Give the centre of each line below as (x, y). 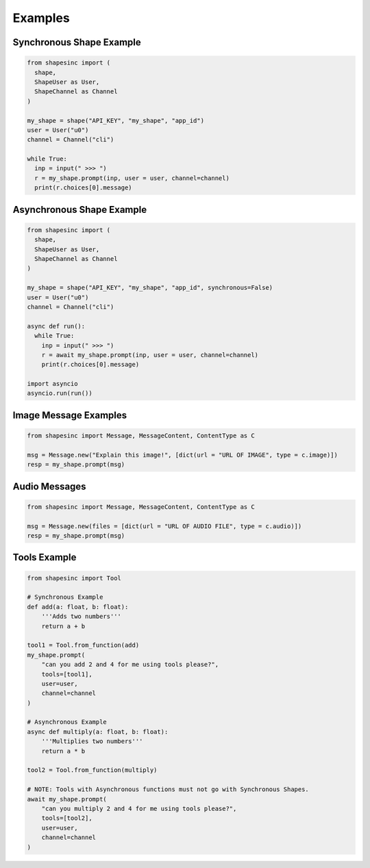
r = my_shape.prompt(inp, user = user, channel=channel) (132, 178)
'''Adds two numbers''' (81, 617)
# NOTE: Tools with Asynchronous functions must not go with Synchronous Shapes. (168, 789)
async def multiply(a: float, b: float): (98, 732)
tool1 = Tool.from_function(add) (83, 645)
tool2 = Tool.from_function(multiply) (92, 770)
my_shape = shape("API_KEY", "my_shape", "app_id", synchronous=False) (150, 288)
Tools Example (45, 557)
